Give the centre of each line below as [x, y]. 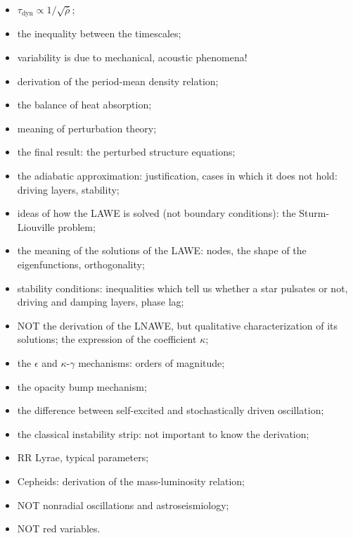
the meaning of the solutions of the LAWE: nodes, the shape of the [162, 250]
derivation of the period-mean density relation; [118, 81]
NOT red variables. [59, 528]
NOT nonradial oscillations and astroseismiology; [123, 505]
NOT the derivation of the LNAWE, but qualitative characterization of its [178, 325]
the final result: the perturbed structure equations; [126, 152]
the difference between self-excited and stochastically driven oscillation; [171, 410]
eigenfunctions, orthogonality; [81, 264]
